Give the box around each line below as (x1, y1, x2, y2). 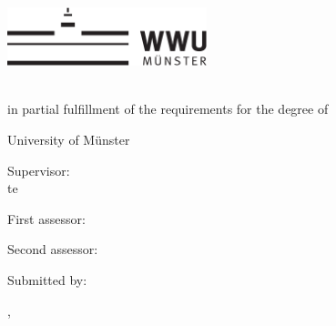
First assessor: (7, 209, 86, 228)
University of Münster (7, 130, 130, 149)
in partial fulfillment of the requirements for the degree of (7, 99, 329, 118)
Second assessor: (7, 239, 98, 259)
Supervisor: (7, 160, 70, 179)
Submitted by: (7, 270, 87, 289)
